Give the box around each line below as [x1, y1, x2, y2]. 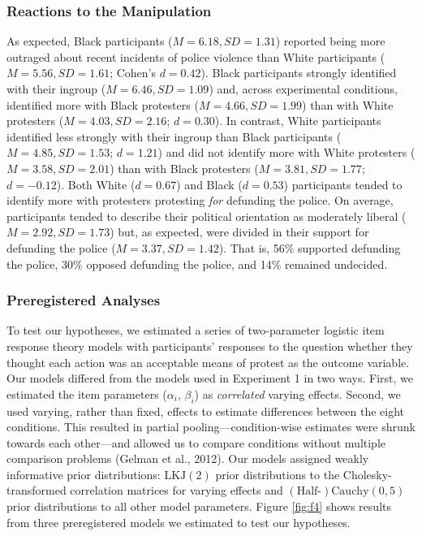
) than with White [302, 96, 394, 113]
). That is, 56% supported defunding [218, 239, 401, 256]
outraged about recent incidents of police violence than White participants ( [6, 48, 385, 65]
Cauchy [331, 486, 369, 498]
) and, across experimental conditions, [209, 80, 398, 97]
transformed [6, 482, 67, 499]
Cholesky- [342, 465, 392, 482]
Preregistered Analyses [6, 290, 161, 310]
